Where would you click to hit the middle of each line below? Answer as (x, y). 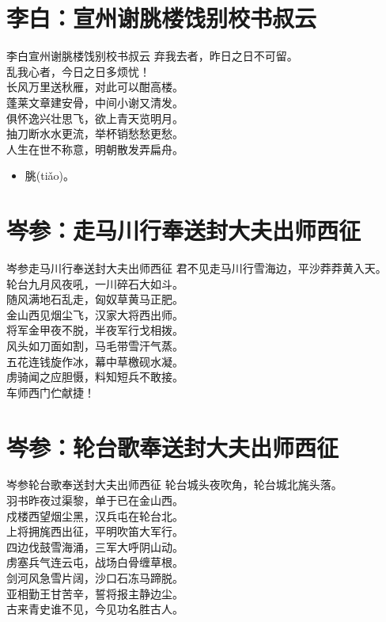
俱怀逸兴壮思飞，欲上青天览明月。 (95, 118)
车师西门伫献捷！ (51, 392)
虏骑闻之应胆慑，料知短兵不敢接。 (95, 377)
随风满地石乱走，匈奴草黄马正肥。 (95, 299)
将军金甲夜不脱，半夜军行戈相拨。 (95, 330)
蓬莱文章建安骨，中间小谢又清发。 (95, 102)
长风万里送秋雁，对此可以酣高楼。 (95, 87)
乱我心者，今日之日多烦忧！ (78, 71)
